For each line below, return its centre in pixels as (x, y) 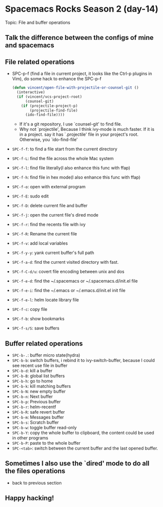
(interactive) (31, 92)
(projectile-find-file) (54, 110)
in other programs (30, 438)
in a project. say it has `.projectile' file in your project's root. (79, 134)
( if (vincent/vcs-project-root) (49, 97)
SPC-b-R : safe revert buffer (38, 412)
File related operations (40, 62)
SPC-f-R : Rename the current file (45, 234)
